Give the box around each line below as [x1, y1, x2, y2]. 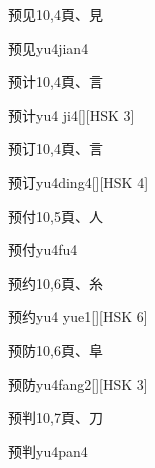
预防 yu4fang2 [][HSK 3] [8, 373, 148, 394]
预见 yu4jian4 [8, 37, 89, 58]
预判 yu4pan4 [8, 440, 88, 461]
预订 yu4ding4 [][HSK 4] [8, 171, 149, 192]
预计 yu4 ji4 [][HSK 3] [8, 104, 135, 125]
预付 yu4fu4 [8, 239, 78, 260]
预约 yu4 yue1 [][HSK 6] [8, 306, 148, 327]
